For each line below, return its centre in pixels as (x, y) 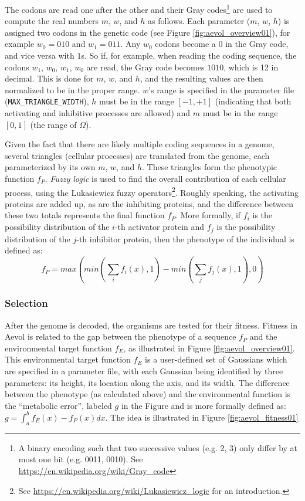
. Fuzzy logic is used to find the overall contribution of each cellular (165, 179)
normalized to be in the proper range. (72, 89)
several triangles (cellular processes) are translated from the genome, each (137, 155)
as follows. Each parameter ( (199, 21)
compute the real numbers (52, 21)
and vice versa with (40, 55)
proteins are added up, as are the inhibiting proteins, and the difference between (149, 203)
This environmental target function (68, 359)
